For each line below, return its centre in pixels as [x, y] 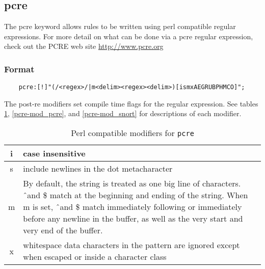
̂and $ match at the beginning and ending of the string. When [136, 195]
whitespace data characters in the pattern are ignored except [131, 245]
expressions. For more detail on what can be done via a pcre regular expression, [129, 36]
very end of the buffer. [63, 230]
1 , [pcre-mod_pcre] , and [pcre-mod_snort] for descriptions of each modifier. [123, 113]
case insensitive [54, 153]
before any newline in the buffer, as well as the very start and [133, 219]
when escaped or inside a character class [95, 257]
